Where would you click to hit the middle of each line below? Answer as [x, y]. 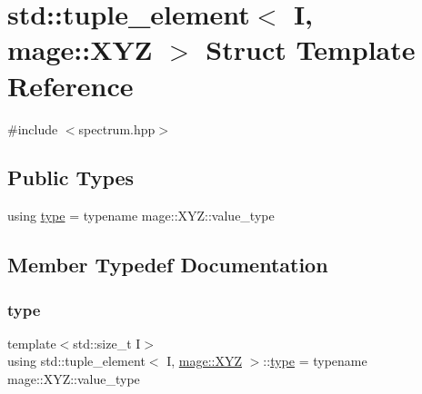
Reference [70, 85]
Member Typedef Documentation [168, 265]
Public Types [71, 177]
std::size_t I [107, 343]
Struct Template [311, 49]
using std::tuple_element [76, 361]
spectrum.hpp [117, 128]
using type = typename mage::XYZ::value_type [141, 216]
